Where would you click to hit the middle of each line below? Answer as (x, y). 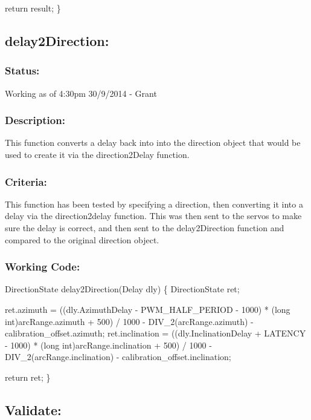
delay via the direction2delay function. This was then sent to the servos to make (153, 216)
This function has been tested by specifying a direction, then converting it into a (154, 204)
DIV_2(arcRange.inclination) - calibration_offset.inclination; (118, 357)
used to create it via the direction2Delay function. (97, 154)
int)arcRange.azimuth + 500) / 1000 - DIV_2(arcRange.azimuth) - (129, 321)
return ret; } (28, 377)
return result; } (33, 8)
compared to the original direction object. (82, 239)
